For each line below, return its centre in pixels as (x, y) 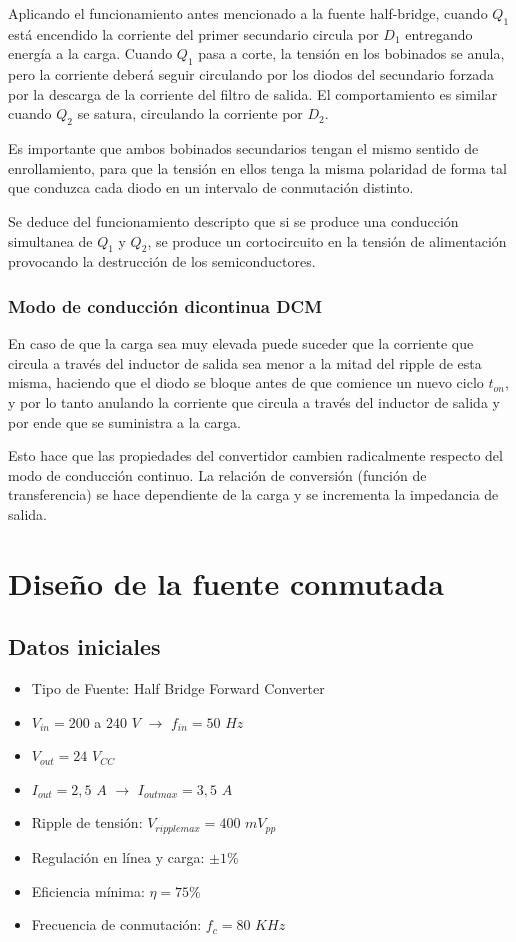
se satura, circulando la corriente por (190, 113)
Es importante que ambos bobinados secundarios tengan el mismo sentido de (243, 148)
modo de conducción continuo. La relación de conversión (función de (217, 474)
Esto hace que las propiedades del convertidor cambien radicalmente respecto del (255, 455)
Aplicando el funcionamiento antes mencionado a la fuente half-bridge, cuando (248, 13)
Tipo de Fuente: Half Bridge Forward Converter (178, 688)
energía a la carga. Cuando (90, 53)
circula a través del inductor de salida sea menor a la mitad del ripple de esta (245, 362)
